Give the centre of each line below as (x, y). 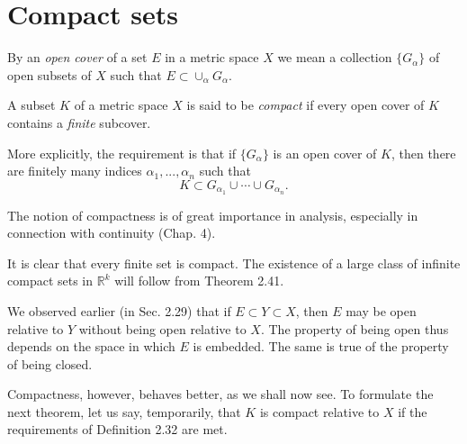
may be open (381, 310)
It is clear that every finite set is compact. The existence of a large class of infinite (234, 263)
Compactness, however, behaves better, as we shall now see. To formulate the (220, 394)
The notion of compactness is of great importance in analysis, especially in (213, 215)
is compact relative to (319, 411)
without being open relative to (162, 328)
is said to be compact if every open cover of (305, 105)
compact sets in (50, 281)
